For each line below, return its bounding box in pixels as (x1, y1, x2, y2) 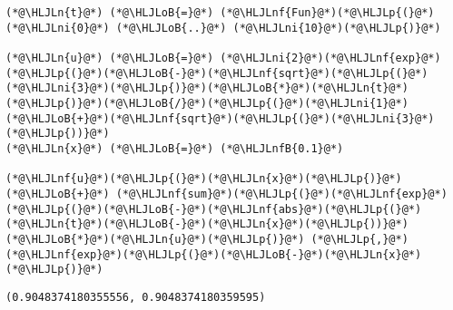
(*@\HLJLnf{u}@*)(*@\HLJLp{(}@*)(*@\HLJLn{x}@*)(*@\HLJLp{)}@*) (5, 172, 402, 186)
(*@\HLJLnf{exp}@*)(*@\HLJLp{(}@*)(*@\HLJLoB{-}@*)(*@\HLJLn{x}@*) (5, 247, 422, 261)
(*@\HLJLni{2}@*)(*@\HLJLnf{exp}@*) (220, 51, 441, 64)
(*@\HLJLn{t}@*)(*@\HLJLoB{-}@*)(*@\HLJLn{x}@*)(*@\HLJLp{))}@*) (5, 218, 409, 231)
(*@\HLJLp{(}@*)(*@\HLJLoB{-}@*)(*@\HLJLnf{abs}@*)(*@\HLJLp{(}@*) (5, 202, 422, 216)
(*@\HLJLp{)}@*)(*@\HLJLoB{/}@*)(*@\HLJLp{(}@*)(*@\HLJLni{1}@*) (5, 96, 409, 110)
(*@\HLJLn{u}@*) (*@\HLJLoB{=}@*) (5, 51, 214, 64)
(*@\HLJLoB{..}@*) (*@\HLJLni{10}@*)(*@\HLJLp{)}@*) (115, 21, 441, 34)
